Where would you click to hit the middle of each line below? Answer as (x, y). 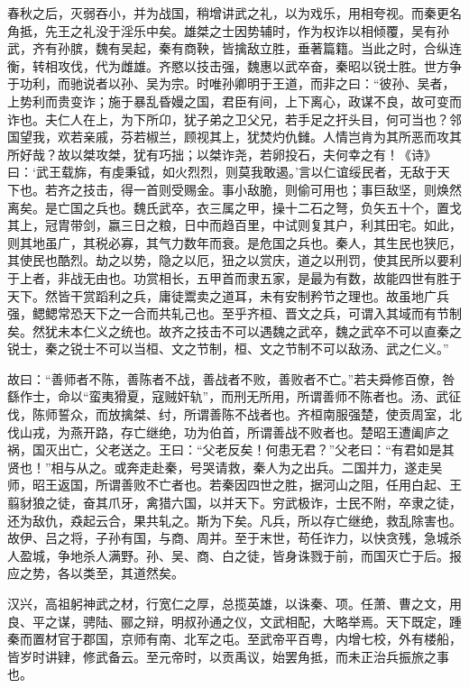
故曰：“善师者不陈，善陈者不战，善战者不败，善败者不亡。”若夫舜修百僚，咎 (231, 378)
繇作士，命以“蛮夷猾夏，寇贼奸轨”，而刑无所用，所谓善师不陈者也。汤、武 (228, 396)
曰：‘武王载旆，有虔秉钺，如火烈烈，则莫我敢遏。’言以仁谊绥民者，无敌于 (222, 172)
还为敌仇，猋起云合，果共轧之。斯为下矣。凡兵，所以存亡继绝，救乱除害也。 (234, 520)
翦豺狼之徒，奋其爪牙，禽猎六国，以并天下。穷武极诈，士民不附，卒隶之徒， (234, 503)
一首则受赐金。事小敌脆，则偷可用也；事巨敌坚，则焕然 (297, 189)
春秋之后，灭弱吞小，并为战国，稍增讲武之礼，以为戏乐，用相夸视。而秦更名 (234, 13)
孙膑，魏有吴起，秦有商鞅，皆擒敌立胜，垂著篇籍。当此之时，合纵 (253, 48)
